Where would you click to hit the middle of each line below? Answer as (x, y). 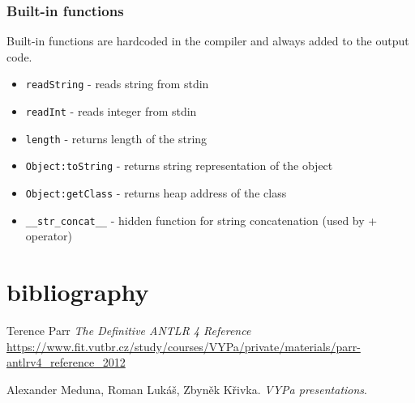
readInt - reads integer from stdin (111, 111)
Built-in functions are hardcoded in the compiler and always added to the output (208, 41)
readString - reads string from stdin (117, 84)
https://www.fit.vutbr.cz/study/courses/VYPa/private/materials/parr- (184, 346)
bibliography (78, 292)
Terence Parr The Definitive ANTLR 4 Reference (129, 331)
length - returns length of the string (116, 138)
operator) (49, 236)
